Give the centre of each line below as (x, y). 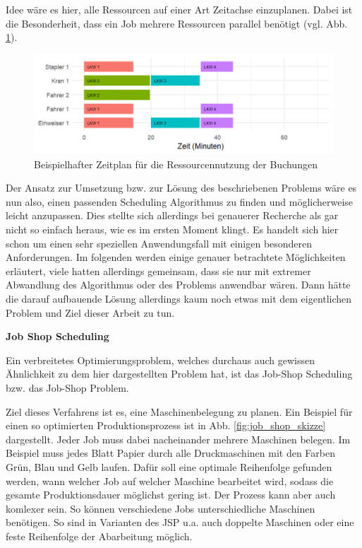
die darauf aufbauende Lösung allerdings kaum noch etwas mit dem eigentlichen (179, 299)
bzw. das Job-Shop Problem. (67, 388)
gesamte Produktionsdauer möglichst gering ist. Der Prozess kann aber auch (171, 495)
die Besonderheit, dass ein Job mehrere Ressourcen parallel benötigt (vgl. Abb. (177, 23)
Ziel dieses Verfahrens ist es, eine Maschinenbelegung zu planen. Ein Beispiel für (179, 411)
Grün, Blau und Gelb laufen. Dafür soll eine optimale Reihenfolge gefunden (169, 466)
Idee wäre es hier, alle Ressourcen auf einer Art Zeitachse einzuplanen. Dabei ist (179, 9)
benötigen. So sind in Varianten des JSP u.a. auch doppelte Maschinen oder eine (180, 522)
